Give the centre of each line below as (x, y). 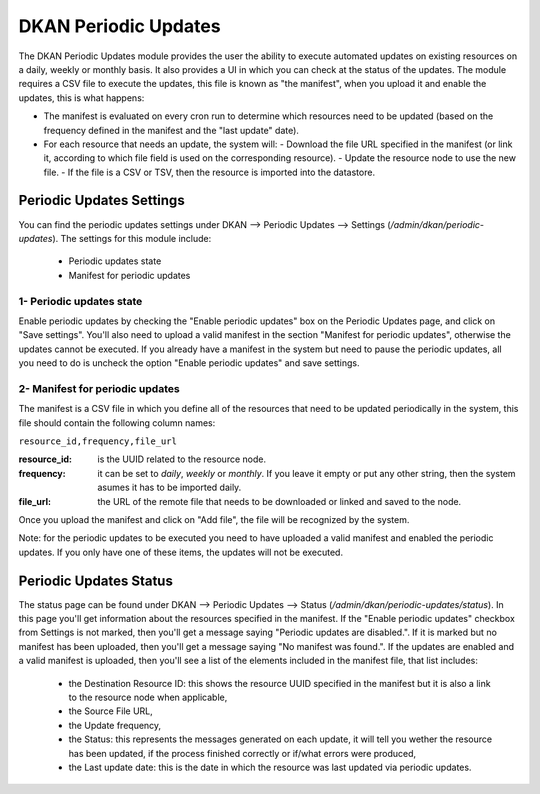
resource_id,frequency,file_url (97, 441)
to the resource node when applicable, (148, 697)
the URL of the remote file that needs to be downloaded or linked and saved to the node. (279, 501)
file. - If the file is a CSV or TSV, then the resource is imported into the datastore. (209, 172)
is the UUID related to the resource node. (182, 459)
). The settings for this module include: (131, 238)
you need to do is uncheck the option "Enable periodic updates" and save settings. (189, 363)
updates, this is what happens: (81, 97)
